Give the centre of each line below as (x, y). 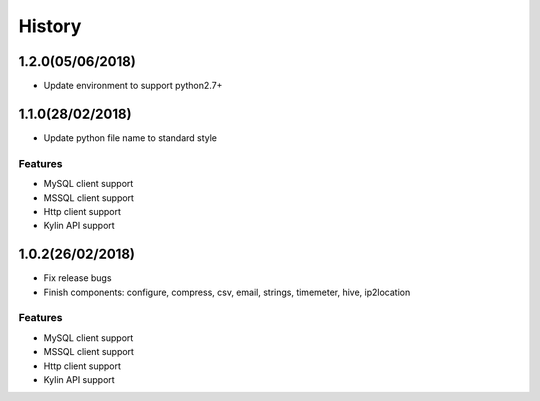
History (50, 26)
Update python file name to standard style (130, 137)
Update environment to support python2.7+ (133, 86)
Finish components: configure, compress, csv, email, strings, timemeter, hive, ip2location (227, 292)
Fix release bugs (77, 278)
